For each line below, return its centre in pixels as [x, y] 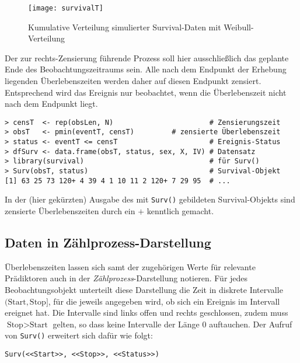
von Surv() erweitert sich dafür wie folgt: [79, 335]
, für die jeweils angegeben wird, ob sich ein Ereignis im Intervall [164, 301]
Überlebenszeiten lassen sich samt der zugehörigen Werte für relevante [130, 266]
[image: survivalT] [66, 8]
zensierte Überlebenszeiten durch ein [70, 211]
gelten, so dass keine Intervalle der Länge [126, 324]
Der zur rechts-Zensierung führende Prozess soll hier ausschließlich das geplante [147, 57]
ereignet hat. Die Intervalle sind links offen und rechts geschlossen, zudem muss [146, 313]
